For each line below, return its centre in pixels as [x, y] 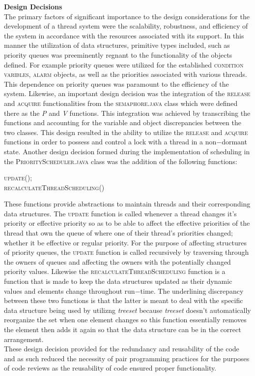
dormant [234, 142]
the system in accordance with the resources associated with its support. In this [124, 35]
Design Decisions [33, 6]
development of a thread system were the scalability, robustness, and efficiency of [126, 26]
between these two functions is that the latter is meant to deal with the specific [124, 300]
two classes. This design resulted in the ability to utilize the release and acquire [126, 132]
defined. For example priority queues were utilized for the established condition [124, 64]
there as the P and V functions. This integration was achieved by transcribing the [127, 113]
